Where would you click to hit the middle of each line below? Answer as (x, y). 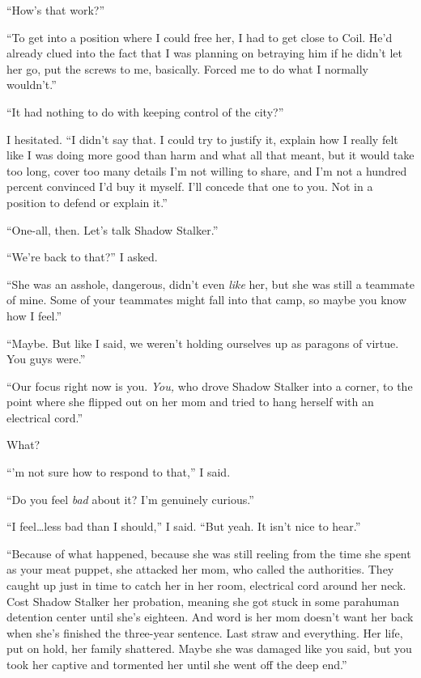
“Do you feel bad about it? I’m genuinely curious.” (130, 499)
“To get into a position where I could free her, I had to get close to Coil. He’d (200, 37)
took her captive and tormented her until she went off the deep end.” (177, 664)
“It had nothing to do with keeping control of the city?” (145, 111)
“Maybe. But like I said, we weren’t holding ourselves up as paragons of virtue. (203, 343)
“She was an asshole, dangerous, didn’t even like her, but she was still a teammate (210, 284)
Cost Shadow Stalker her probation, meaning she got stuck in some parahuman (203, 601)
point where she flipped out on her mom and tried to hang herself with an (190, 402)
